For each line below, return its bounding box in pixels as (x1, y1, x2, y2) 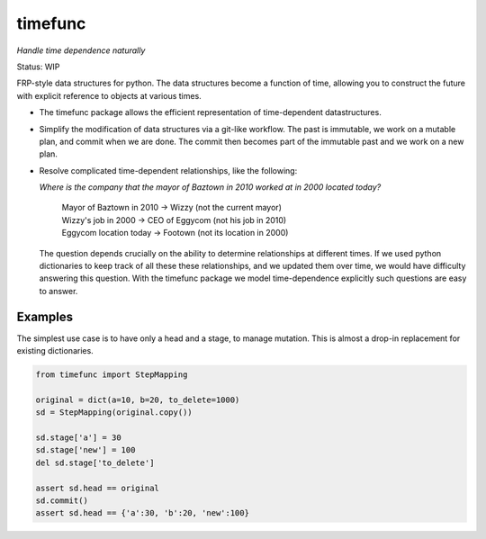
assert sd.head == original (35, 482, 159, 493)
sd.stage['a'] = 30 (35, 433, 121, 443)
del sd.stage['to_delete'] (35, 457, 155, 468)
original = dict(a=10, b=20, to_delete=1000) (35, 394, 240, 405)
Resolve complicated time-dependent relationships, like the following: (39, 165, 298, 175)
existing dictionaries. (16, 346, 94, 356)
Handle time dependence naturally (16, 45, 146, 56)
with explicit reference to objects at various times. (16, 90, 202, 101)
